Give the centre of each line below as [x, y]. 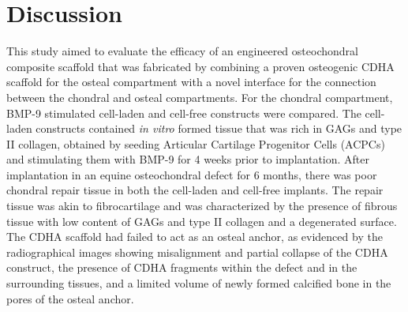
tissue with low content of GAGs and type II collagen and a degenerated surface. [202, 221]
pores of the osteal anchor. [70, 298]
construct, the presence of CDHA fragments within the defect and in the [182, 267]
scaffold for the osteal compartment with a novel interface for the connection [191, 82]
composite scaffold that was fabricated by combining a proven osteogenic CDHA [200, 66]
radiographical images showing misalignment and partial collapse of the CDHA [197, 252]
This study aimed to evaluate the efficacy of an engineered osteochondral [182, 51]
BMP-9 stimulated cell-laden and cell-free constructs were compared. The [184, 113]
